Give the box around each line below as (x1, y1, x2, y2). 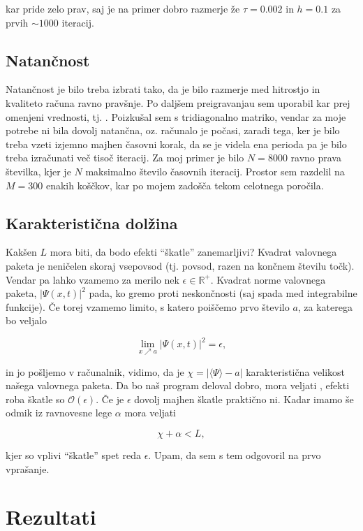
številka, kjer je (6, 163, 71, 178)
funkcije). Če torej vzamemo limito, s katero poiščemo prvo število (6, 299, 290, 314)
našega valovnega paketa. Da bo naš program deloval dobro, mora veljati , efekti (6, 378, 350, 393)
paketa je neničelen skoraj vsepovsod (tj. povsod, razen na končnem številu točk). (6, 258, 355, 272)
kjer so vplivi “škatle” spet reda (6, 448, 141, 462)
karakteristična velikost (246, 364, 346, 379)
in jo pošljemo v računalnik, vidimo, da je (6, 364, 184, 379)
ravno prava (290, 150, 341, 165)
